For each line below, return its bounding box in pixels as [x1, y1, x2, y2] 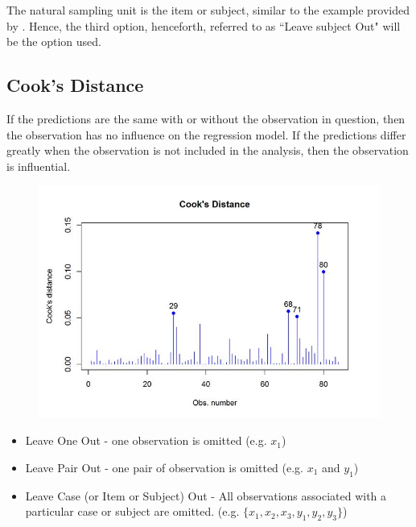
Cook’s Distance [6, 73, 144, 98]
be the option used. [6, 33, 101, 50]
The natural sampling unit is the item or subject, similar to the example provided [6, 2, 410, 18]
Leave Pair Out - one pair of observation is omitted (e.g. [25, 459, 303, 475]
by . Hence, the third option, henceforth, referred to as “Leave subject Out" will [6, 17, 401, 34]
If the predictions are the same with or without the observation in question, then [6, 110, 406, 127]
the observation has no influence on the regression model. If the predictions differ [6, 126, 406, 143]
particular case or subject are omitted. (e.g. [25, 503, 240, 520]
